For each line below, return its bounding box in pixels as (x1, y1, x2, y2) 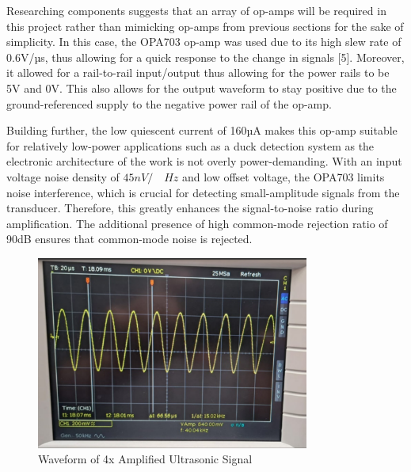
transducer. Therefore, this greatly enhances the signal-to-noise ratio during (6, 200, 374, 216)
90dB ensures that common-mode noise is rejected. (6, 230, 253, 247)
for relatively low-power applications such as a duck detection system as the (6, 137, 375, 154)
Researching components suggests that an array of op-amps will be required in (6, 2, 386, 18)
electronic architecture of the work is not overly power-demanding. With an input (6, 153, 402, 169)
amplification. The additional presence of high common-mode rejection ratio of (6, 215, 388, 231)
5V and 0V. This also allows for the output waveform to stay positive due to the (6, 79, 397, 96)
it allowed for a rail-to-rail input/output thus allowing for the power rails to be (6, 64, 390, 81)
